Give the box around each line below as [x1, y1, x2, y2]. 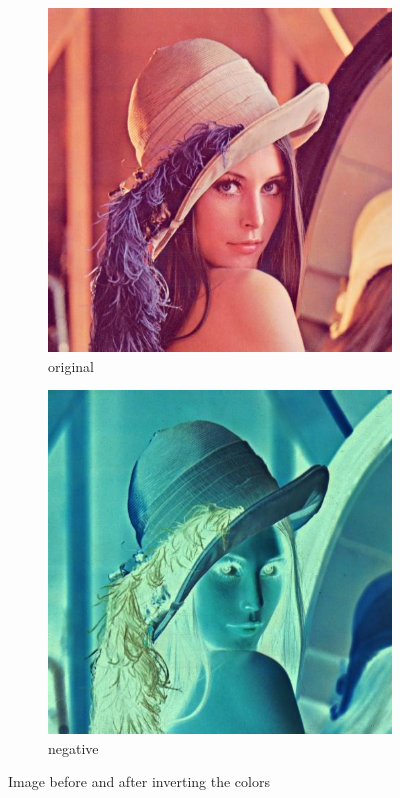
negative [48, 737, 99, 758]
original [48, 355, 94, 376]
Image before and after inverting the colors [8, 771, 270, 792]
